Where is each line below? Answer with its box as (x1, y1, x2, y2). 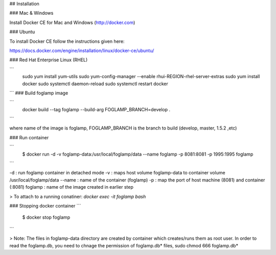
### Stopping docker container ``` (9, 202, 81, 209)
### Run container (9, 134, 49, 140)
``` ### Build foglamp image (9, 90, 68, 96)
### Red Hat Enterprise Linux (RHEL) (9, 57, 88, 63)
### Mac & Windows (9, 10, 54, 16)
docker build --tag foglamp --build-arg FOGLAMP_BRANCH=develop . (22, 106, 171, 112)
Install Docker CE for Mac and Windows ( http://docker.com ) (9, 19, 135, 25)
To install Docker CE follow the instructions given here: (9, 38, 125, 44)
